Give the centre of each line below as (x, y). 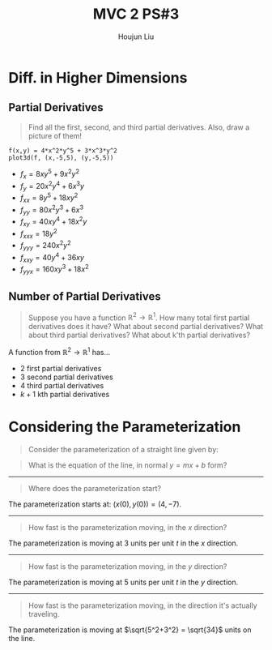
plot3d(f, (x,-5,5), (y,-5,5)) (61, 158)
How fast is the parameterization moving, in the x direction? (127, 527)
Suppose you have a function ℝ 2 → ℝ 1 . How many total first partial (139, 317)
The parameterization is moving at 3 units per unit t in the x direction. (123, 543)
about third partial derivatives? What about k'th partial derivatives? (139, 335)
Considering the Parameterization (125, 427)
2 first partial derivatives (61, 368)
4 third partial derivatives (62, 385)
